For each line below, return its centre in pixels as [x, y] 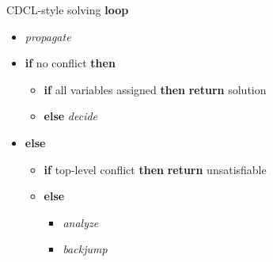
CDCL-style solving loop [68, 9]
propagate [48, 36]
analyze [81, 222]
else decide [71, 116]
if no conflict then [70, 63]
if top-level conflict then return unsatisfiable [155, 169]
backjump [85, 249]
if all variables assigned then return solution [155, 89]
